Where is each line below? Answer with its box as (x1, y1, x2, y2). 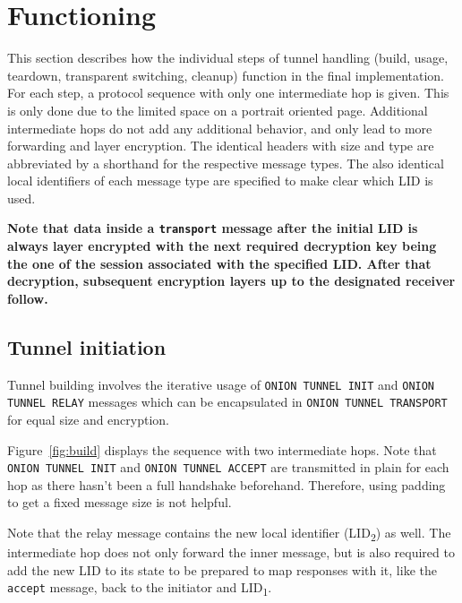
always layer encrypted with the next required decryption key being (7, 237, 437, 255)
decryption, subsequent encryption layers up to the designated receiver (7, 271, 456, 290)
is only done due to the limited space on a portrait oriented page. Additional (7, 100, 428, 119)
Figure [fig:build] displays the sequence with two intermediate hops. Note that (7, 440, 437, 459)
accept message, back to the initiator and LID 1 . (7, 578, 272, 599)
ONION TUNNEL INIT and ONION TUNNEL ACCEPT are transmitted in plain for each (7, 458, 449, 477)
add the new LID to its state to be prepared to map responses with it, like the (7, 560, 437, 579)
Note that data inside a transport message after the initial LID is (7, 219, 418, 237)
